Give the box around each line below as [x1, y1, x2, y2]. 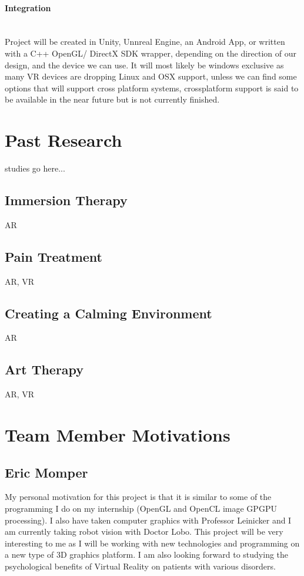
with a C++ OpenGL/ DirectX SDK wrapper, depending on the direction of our [5, 47, 296, 59]
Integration [5, 1, 51, 14]
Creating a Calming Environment [5, 304, 212, 322]
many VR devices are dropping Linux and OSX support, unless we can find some [5, 70, 297, 83]
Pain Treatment [5, 247, 102, 265]
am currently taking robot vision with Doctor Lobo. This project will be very [5, 525, 283, 538]
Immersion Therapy [5, 191, 128, 209]
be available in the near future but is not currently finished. [5, 93, 220, 106]
